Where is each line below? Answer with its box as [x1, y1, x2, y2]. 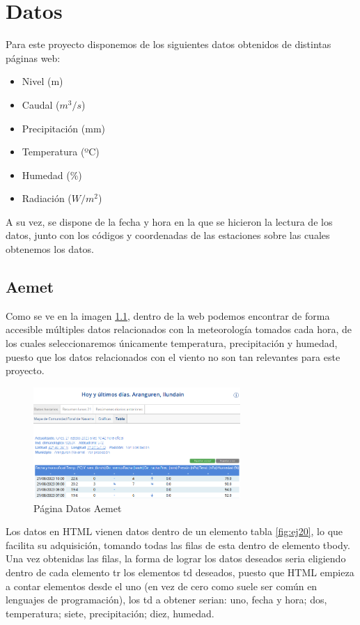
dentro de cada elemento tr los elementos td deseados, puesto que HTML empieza [6, 564, 354, 579]
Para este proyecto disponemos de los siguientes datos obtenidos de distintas [6, 37, 331, 52]
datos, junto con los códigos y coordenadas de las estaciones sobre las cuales [6, 228, 330, 242]
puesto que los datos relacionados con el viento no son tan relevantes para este [6, 349, 341, 364]
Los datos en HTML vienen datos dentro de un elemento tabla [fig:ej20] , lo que [6, 524, 343, 539]
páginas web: [6, 50, 61, 65]
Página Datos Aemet [33, 500, 122, 515]
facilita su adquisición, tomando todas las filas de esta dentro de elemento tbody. [6, 537, 350, 552]
